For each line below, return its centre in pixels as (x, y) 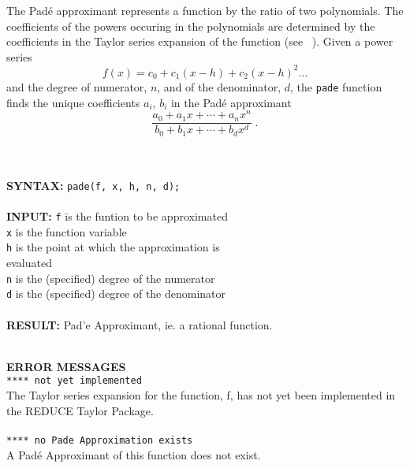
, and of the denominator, (219, 86)
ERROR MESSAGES (66, 366)
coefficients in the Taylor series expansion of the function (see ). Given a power (200, 41)
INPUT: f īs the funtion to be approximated (117, 216)
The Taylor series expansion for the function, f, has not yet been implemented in (201, 395)
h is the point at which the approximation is (113, 247)
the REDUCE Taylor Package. (80, 410)
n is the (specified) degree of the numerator (111, 278)
